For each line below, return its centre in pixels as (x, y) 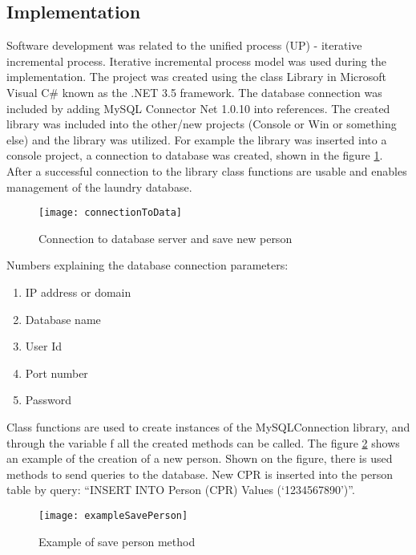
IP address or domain (78, 292)
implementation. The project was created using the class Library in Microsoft (197, 77)
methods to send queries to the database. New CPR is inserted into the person (200, 474)
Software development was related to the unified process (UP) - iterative (184, 45)
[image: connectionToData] (110, 213)
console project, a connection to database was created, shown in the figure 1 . (195, 155)
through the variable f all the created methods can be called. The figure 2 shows (203, 442)
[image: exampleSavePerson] (113, 515)
